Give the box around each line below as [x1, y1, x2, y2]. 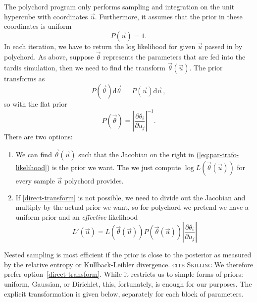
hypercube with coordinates [4, 11, 88, 21]
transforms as [4, 73, 45, 84]
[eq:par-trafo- [199, 149, 239, 159]
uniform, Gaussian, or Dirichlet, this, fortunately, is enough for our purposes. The [4, 279, 252, 289]
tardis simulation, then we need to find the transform [4, 62, 165, 73]
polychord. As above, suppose [4, 52, 94, 62]
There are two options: [4, 131, 73, 142]
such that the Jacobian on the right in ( [78, 149, 200, 159]
